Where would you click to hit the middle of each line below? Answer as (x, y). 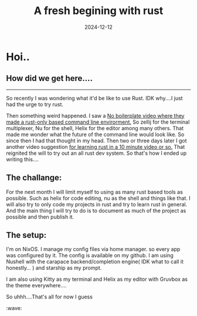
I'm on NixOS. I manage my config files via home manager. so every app (93, 249)
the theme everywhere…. (36, 286)
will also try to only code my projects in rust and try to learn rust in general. (97, 204)
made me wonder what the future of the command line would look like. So (95, 134)
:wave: (14, 308)
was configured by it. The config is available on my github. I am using (90, 256)
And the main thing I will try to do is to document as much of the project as (96, 210)
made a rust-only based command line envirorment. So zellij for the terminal (98, 122)
